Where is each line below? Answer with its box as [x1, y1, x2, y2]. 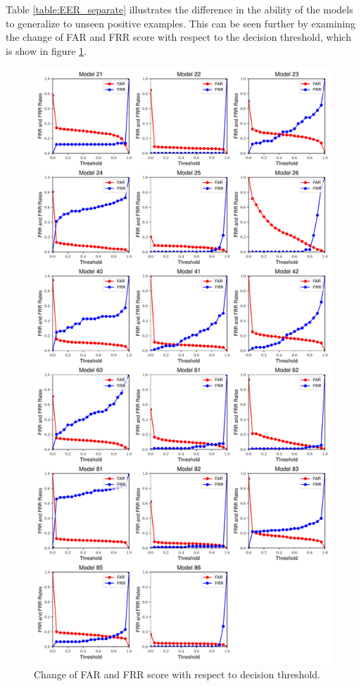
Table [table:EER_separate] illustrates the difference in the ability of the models [6, 2, 353, 16]
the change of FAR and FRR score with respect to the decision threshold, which [6, 30, 351, 44]
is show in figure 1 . [6, 43, 87, 58]
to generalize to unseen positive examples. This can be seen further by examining [6, 15, 356, 30]
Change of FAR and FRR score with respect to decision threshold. [34, 666, 320, 681]
